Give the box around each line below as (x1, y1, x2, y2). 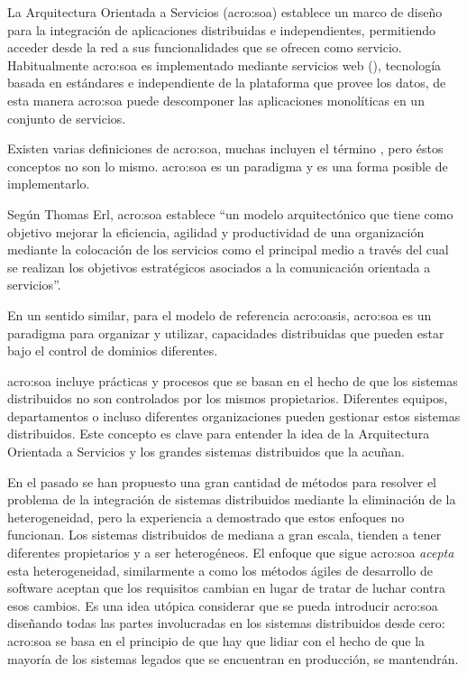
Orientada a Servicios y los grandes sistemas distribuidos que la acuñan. (7, 442, 405, 461)
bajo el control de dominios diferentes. (7, 341, 218, 360)
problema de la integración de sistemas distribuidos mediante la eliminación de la (7, 490, 456, 509)
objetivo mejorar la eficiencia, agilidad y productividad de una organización (7, 222, 425, 241)
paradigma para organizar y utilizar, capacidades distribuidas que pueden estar (7, 323, 444, 342)
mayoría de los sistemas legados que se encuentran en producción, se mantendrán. (7, 649, 459, 668)
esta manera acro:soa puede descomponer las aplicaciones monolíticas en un (7, 90, 425, 109)
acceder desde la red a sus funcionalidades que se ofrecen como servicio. (7, 38, 402, 57)
